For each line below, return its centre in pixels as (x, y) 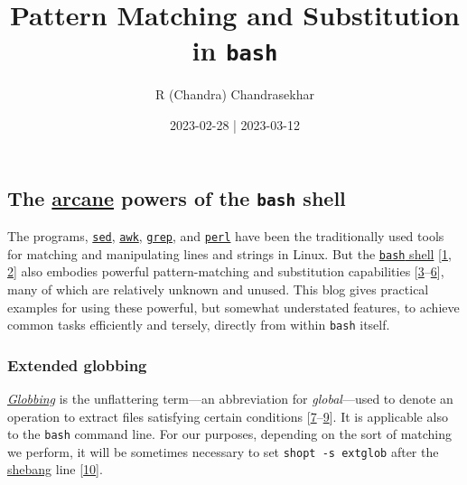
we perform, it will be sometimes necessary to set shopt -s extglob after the (223, 451)
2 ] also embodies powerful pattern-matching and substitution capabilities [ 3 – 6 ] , (226, 271)
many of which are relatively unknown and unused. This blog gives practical (218, 289)
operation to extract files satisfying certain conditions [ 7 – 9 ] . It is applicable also (228, 416)
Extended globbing (77, 364)
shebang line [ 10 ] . (55, 469)
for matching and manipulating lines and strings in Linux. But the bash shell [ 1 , (229, 253)
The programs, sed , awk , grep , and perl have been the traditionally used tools (226, 236)
